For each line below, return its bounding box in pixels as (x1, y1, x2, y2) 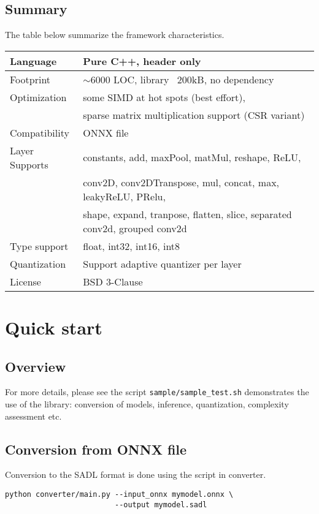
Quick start (5, 314, 102, 339)
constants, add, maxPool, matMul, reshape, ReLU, (83, 150, 301, 165)
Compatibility (10, 125, 69, 140)
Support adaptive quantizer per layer (83, 256, 242, 271)
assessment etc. (5, 409, 62, 422)
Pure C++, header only (83, 53, 201, 68)
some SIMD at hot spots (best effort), (83, 89, 245, 104)
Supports (10, 157, 48, 172)
